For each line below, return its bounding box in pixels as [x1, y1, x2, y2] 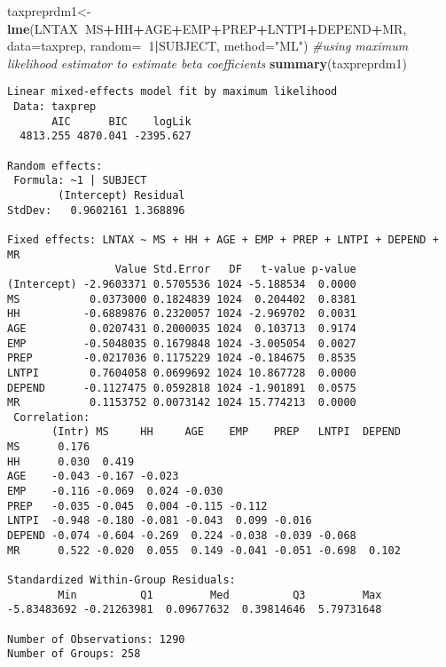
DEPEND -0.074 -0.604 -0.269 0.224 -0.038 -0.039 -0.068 [7, 529, 356, 543]
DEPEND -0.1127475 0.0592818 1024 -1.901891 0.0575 [7, 381, 356, 394]
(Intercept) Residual [58, 188, 185, 202]
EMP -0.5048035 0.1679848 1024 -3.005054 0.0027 [7, 337, 356, 350]
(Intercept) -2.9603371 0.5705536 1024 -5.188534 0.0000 [7, 277, 356, 290]
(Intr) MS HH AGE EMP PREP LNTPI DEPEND [51, 425, 401, 439]
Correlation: [13, 410, 90, 424]
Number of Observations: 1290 [7, 632, 185, 646]
